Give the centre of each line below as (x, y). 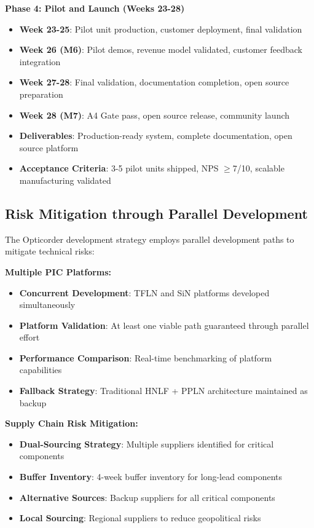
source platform (49, 147)
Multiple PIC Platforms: (58, 271)
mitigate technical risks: (50, 251)
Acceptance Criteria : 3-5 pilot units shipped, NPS (119, 168)
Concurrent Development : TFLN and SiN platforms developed (144, 292)
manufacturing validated (65, 180)
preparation (41, 94)
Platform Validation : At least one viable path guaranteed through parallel (164, 325)
